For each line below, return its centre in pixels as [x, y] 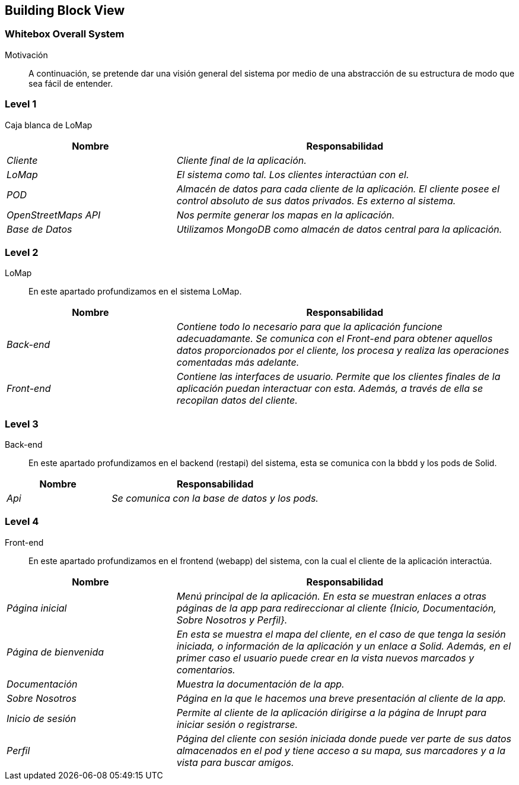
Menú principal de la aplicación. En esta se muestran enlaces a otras [331, 596]
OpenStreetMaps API [54, 215]
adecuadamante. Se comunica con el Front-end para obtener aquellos [335, 339]
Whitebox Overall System [65, 34]
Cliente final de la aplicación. [241, 160]
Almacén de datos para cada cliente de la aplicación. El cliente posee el [338, 189]
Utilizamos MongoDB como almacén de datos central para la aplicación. [339, 229]
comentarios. [206, 670]
